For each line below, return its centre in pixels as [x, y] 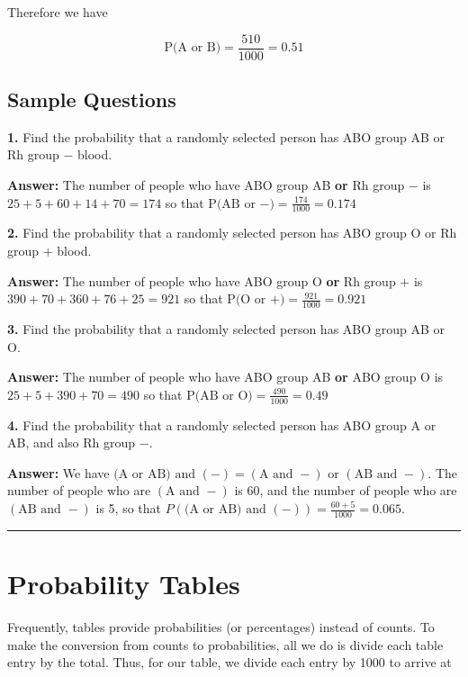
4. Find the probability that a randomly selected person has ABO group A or [222, 424]
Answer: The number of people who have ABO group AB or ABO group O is [225, 377]
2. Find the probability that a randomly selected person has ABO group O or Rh [232, 233]
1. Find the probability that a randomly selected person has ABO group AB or [226, 136]
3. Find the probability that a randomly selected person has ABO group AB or [226, 329]
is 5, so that [129, 508]
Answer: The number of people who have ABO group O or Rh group [202, 280]
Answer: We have [58, 472]
